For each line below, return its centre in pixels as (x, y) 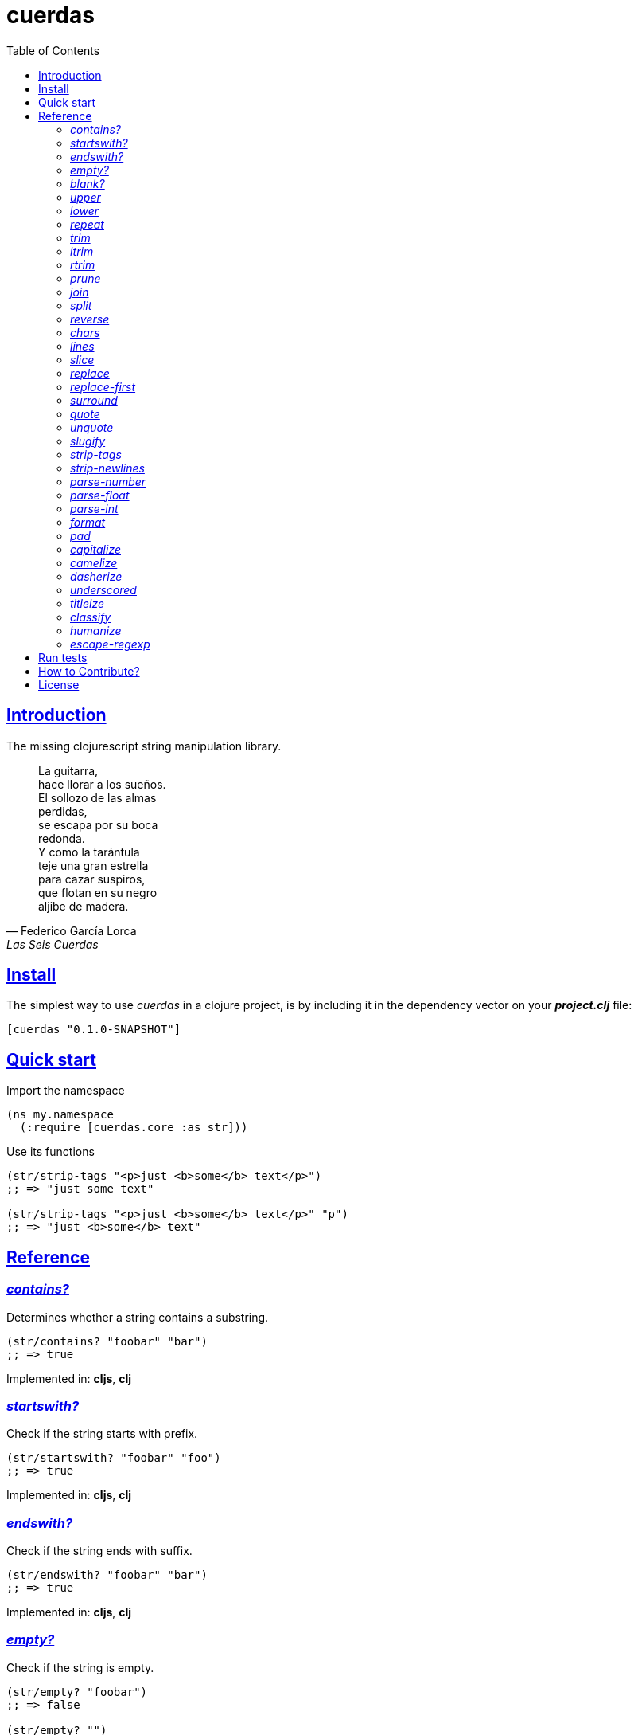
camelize (94, 562)
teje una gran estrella (93, 865)
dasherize (96, 576)
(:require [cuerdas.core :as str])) (134, 1128)
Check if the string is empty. (80, 1667)
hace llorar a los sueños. (102, 784)
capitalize (95, 549)
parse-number (108, 481)
